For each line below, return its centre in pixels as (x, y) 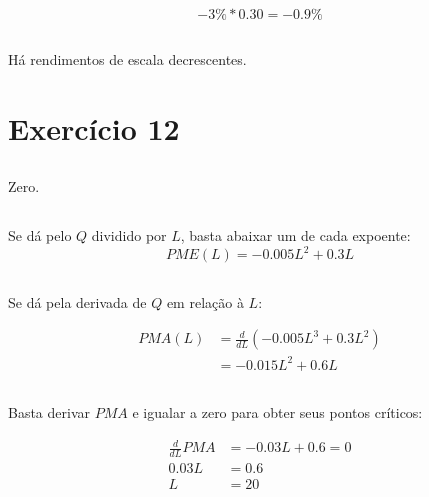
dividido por (129, 235)
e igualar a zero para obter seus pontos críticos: (277, 412)
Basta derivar (49, 412)
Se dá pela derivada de (77, 301)
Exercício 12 (94, 127)
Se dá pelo (40, 235)
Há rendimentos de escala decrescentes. (127, 58)
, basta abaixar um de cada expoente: (295, 235)
